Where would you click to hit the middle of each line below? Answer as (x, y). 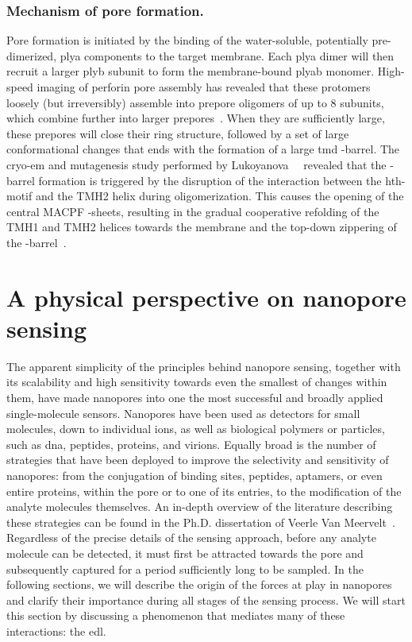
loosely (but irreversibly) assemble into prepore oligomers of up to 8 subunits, (195, 102)
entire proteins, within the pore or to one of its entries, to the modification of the (204, 491)
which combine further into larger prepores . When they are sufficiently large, (196, 118)
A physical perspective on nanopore (206, 297)
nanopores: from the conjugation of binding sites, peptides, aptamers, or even (194, 475)
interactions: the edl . (56, 630)
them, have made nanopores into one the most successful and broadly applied (195, 398)
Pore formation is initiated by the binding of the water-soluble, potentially (187, 40)
